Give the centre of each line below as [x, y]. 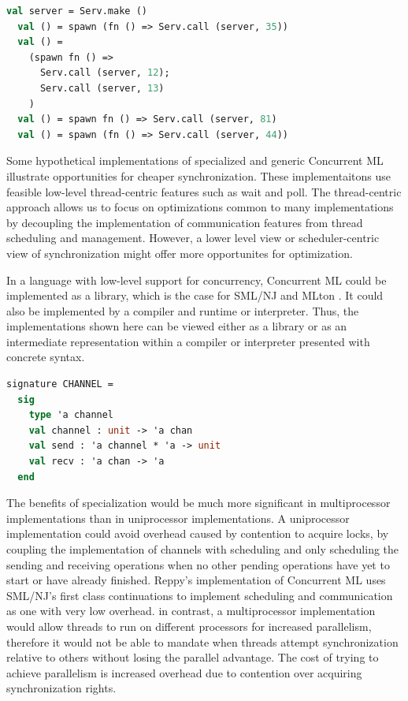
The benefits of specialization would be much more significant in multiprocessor [198, 503]
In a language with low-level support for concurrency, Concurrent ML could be [197, 280]
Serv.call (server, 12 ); [105, 73]
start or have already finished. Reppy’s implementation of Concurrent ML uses [196, 580]
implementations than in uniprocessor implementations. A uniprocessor [178, 518]
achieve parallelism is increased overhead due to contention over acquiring [184, 672]
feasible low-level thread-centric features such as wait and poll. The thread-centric [204, 191]
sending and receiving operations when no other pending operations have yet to [198, 564]
